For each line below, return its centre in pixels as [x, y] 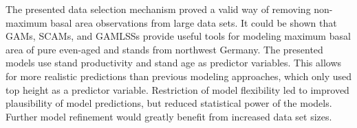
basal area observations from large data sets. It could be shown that [194, 22]
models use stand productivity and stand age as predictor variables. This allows [174, 63]
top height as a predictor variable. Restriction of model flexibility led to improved [177, 89]
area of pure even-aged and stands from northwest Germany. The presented [164, 49]
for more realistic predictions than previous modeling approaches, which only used [179, 76]
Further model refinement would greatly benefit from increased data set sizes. [169, 116]
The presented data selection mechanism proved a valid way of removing [158, 9]
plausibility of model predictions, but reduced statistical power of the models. [169, 103]
